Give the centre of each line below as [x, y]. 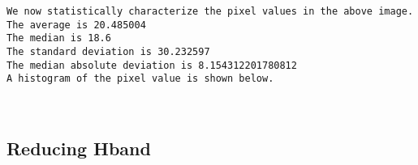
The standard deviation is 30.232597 [108, 51]
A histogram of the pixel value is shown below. [140, 79]
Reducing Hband [79, 148]
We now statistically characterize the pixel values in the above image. [210, 11]
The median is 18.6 [59, 38]
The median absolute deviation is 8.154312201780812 [152, 65]
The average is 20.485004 [76, 25]
